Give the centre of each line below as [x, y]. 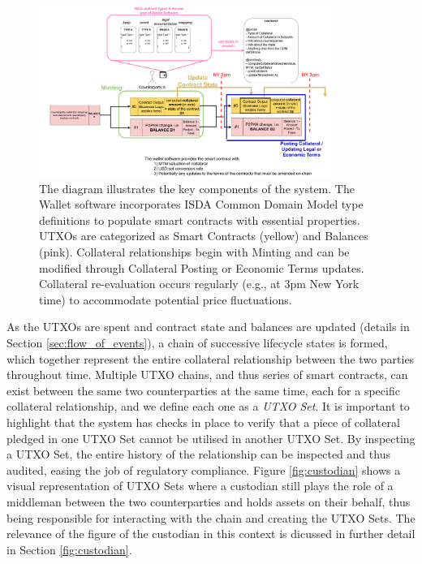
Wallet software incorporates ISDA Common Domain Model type [201, 204]
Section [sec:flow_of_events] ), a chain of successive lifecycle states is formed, [197, 343]
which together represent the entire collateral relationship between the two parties [211, 358]
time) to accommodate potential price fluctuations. [166, 299]
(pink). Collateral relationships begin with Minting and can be [194, 252]
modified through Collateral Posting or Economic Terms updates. [202, 267]
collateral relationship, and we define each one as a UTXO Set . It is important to [208, 406]
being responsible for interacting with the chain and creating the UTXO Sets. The [211, 517]
